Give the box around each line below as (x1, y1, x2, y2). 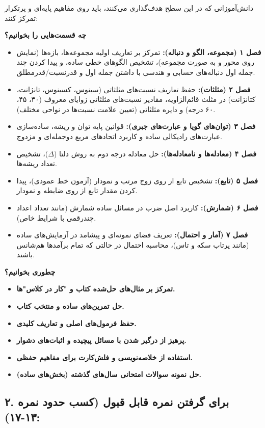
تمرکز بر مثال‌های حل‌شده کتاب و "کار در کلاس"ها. (16, 283, 175, 294)
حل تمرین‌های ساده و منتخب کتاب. (16, 301, 124, 311)
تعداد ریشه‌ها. (16, 158, 57, 169)
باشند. (16, 249, 35, 260)
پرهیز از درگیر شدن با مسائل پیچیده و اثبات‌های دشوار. (16, 335, 187, 345)
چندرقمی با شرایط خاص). (16, 212, 96, 223)
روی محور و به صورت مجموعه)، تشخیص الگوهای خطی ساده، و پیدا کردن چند (16, 57, 254, 67)
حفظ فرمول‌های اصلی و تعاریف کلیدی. (16, 317, 137, 328)
